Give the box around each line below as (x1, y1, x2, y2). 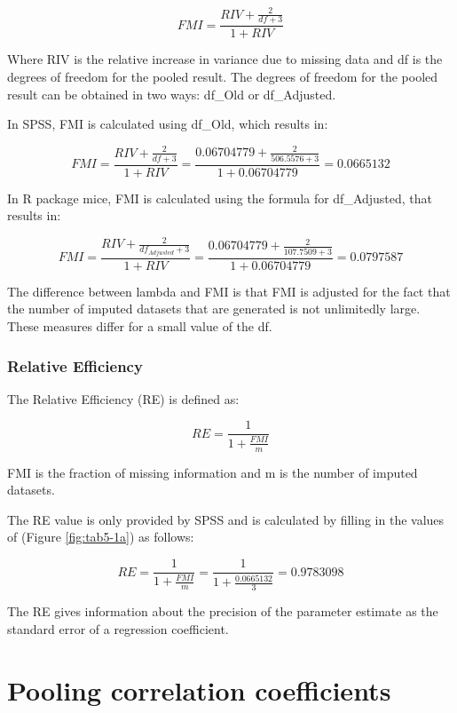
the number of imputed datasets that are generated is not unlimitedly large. (7, 299, 421, 318)
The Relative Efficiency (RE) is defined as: (7, 389, 240, 408)
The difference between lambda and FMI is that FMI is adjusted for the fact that (7, 281, 451, 300)
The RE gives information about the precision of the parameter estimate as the (7, 602, 438, 621)
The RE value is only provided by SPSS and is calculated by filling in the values (7, 510, 445, 528)
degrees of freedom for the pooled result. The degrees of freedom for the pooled (7, 67, 438, 85)
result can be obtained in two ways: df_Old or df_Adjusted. (7, 84, 336, 103)
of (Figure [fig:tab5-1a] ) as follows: (7, 527, 194, 546)
